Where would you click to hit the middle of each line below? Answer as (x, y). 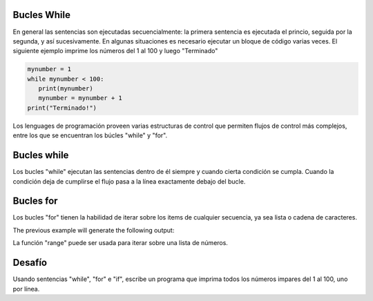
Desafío (30, 263)
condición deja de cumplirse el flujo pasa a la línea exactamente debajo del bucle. (129, 181)
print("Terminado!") (62, 108)
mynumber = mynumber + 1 (80, 98)
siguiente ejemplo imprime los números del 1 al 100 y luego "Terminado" (115, 51)
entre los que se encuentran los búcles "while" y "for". (90, 135)
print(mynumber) (66, 89)
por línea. (26, 289)
